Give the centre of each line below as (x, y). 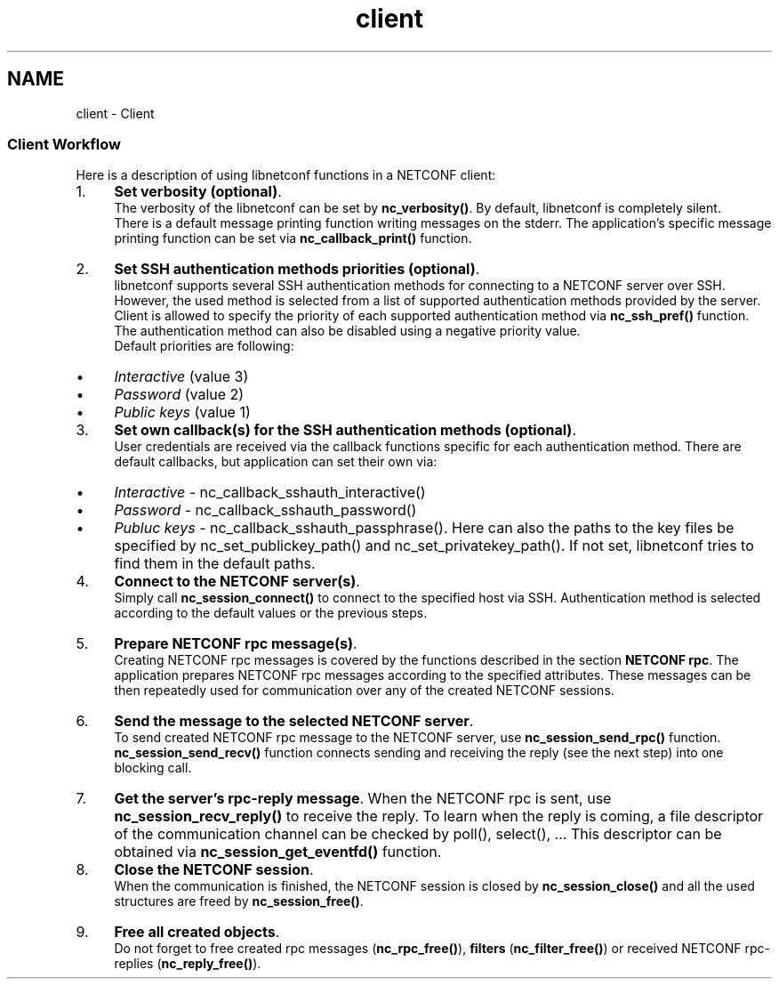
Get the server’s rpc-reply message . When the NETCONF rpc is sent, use (363, 799)
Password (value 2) (179, 395)
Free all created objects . (197, 932)
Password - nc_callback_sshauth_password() (265, 510)
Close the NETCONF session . (214, 870)
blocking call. (153, 768)
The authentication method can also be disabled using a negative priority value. (347, 331)
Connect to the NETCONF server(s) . (237, 582)
